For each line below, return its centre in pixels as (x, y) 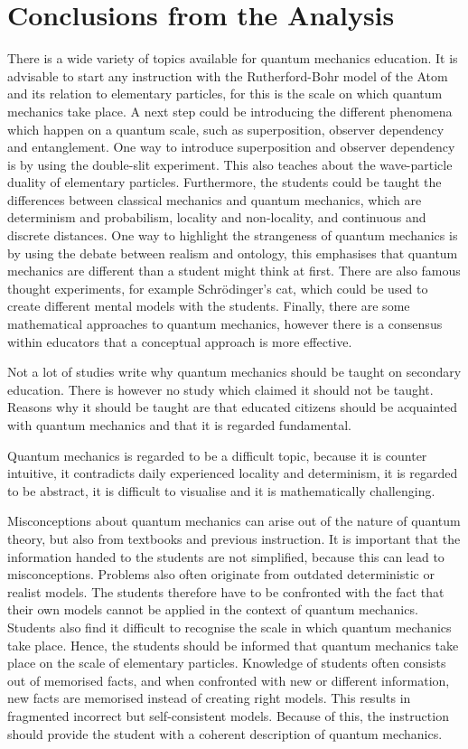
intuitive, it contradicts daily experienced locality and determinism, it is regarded (233, 473)
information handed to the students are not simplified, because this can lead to (226, 556)
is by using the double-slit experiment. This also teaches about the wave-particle (230, 164)
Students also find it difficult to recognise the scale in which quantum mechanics (229, 627)
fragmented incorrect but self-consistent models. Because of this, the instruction (228, 715)
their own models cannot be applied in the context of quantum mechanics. (213, 609)
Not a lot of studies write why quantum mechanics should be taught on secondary (234, 372)
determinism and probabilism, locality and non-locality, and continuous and (217, 217)
